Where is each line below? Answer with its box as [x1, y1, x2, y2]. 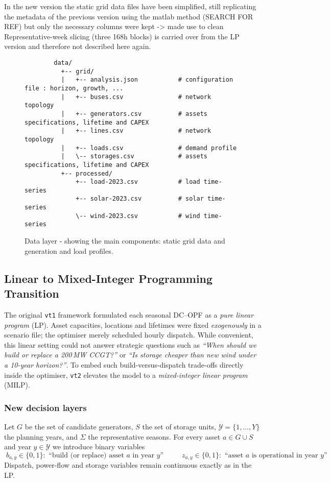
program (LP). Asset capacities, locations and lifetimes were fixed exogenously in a [4, 319, 262, 330]
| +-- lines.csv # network [61, 127, 211, 135]
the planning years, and [4, 431, 78, 442]
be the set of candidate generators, [25, 421, 133, 431]
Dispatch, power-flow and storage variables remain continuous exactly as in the [4, 460, 252, 470]
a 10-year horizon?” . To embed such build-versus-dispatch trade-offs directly [4, 359, 244, 370]
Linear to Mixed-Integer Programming [4, 270, 213, 286]
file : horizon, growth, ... [25, 84, 124, 92]
